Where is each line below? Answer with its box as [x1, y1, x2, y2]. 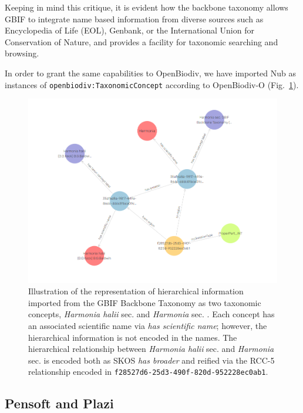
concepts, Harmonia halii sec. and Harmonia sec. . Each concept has [28, 308, 275, 320]
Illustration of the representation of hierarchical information [28, 285, 244, 297]
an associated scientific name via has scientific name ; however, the [28, 319, 267, 331]
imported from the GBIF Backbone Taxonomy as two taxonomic [28, 296, 261, 308]
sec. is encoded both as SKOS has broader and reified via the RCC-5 [28, 354, 275, 366]
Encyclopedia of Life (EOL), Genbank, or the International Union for [5, 24, 254, 36]
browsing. [5, 47, 39, 59]
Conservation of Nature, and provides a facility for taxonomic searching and [5, 35, 278, 48]
